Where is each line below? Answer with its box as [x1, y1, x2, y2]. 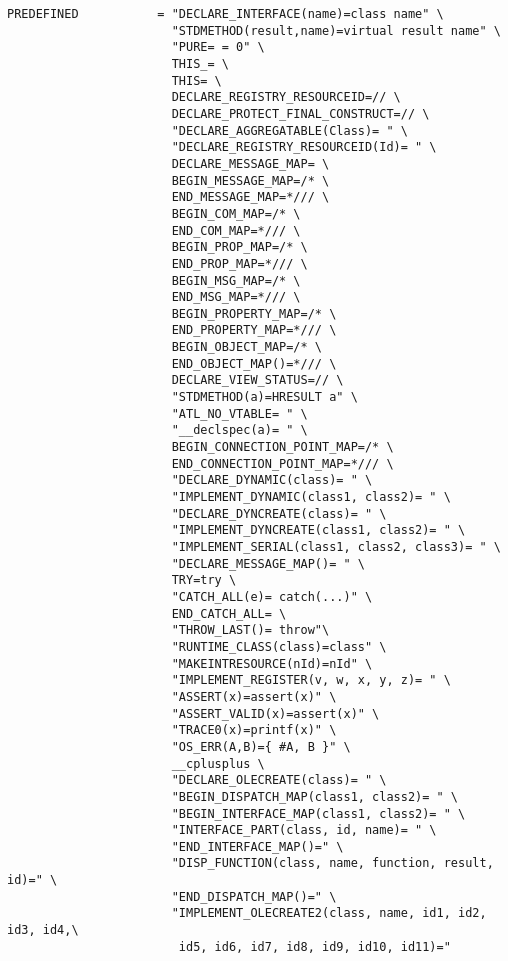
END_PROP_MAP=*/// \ [171, 256, 308, 271]
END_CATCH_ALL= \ [171, 606, 287, 621]
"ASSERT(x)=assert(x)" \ [171, 689, 337, 704]
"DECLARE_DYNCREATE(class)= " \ [171, 506, 387, 521]
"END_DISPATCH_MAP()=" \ [171, 889, 337, 904]
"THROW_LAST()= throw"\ [171, 623, 330, 638]
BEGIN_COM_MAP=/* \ [171, 206, 301, 221]
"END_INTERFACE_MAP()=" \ [171, 839, 344, 854]
